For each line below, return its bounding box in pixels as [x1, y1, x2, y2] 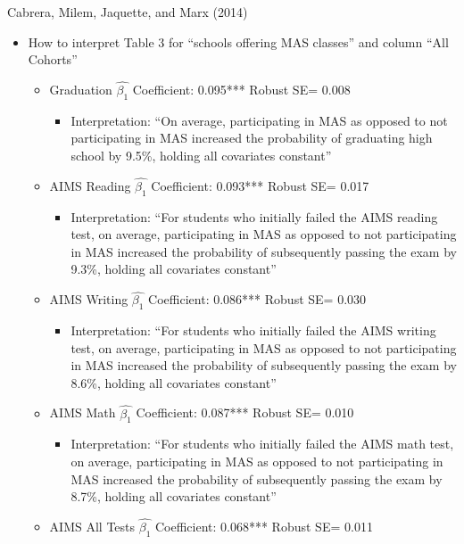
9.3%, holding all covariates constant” [70, 260, 277, 278]
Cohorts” [28, 50, 78, 69]
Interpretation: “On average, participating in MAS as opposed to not [70, 111, 448, 129]
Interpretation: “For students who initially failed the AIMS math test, [70, 434, 454, 453]
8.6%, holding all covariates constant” [70, 373, 277, 392]
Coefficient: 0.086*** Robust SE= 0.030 [148, 290, 367, 309]
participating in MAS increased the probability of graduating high [70, 128, 433, 147]
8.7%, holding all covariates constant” [70, 487, 277, 506]
